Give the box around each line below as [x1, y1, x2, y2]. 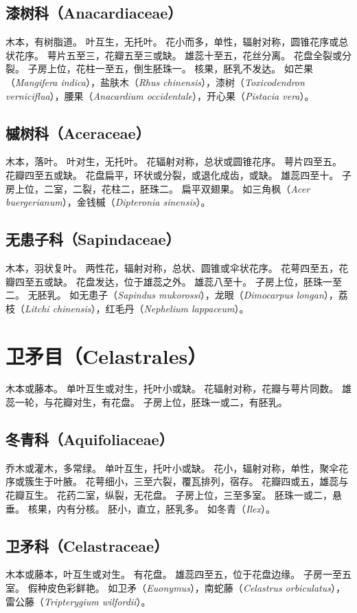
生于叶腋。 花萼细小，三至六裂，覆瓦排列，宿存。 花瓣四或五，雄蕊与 [34, 474, 349, 488]
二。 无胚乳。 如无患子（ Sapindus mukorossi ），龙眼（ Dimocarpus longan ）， [5, 288, 338, 302]
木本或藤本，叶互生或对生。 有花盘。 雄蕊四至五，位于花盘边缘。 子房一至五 [5, 567, 352, 581]
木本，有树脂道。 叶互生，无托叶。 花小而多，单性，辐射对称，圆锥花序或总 [5, 34, 349, 49]
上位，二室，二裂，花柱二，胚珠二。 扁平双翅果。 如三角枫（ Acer [14, 181, 310, 195]
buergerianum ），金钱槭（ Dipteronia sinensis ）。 [5, 195, 211, 209]
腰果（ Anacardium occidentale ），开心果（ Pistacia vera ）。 [64, 88, 314, 103]
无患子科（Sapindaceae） [5, 228, 181, 250]
